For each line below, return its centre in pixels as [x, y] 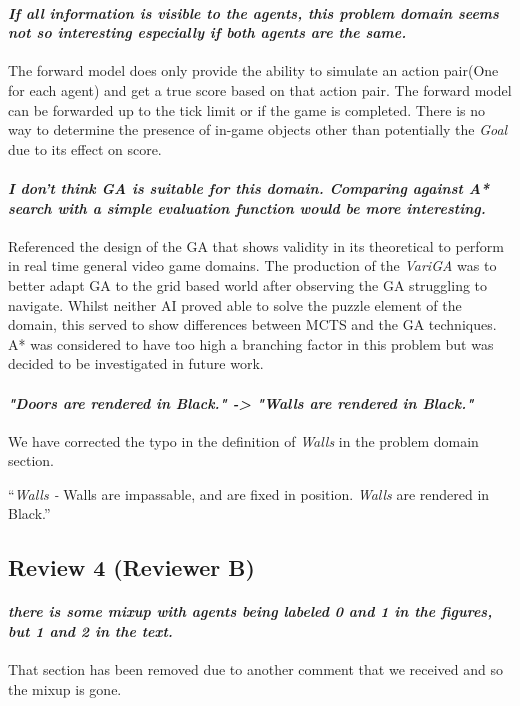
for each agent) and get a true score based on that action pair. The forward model [260, 89]
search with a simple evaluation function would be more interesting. [247, 207]
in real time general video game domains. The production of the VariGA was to [252, 265]
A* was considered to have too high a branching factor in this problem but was [251, 343]
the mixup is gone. [65, 688]
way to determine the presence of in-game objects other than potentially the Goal [258, 129]
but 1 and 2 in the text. [90, 631]
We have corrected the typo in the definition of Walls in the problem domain [243, 440]
